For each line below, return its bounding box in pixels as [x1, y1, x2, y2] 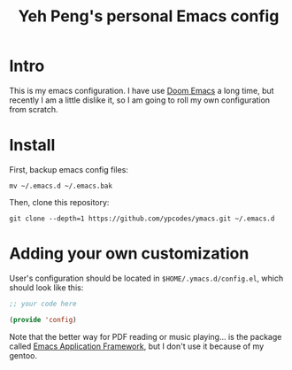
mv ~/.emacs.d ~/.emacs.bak [9, 181, 113, 190]
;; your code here [9, 299, 77, 308]
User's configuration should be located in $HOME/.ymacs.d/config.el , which [9, 273, 284, 283]
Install [9, 135, 56, 156]
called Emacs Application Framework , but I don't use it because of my [9, 341, 265, 351]
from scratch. [9, 104, 59, 114]
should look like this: [9, 281, 84, 293]
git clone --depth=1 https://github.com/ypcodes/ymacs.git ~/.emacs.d [9, 214, 275, 223]
